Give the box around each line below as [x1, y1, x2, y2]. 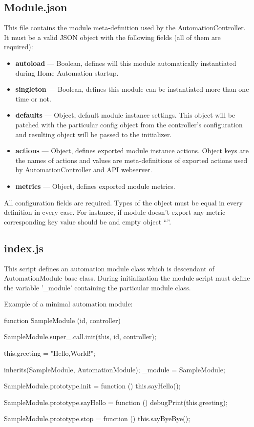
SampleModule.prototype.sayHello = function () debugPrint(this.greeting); [4, 397, 228, 407]
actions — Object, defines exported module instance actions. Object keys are [15, 145, 249, 156]
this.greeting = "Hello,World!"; [4, 348, 95, 358]
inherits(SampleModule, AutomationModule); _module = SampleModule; [4, 364, 225, 374]
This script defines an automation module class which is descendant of [4, 263, 214, 273]
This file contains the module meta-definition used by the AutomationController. [4, 22, 246, 33]
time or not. [15, 93, 51, 103]
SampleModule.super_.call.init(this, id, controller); [4, 331, 156, 342]
